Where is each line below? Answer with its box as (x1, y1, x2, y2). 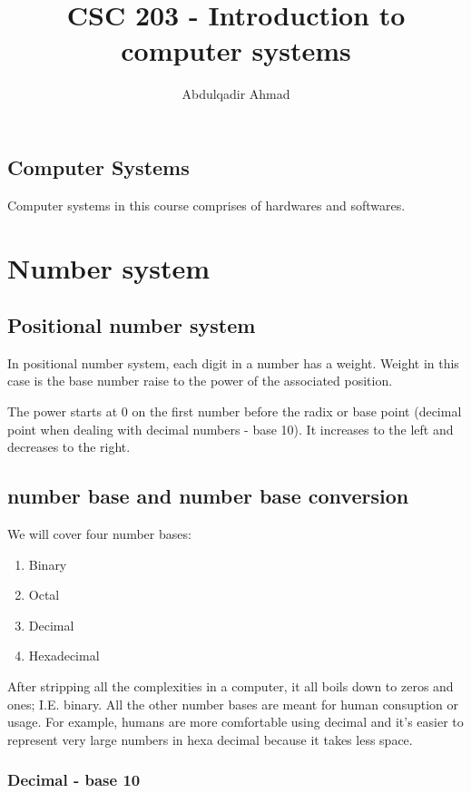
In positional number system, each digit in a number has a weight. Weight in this (7, 353, 459, 372)
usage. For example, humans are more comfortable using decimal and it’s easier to (7, 712, 464, 731)
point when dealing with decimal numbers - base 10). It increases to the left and (7, 419, 454, 438)
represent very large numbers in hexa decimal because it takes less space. (7, 729, 413, 749)
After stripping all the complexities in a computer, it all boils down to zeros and (7, 677, 454, 696)
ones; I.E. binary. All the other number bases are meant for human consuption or (7, 694, 458, 713)
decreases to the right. (7, 437, 131, 456)
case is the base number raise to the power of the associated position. (7, 371, 393, 390)
